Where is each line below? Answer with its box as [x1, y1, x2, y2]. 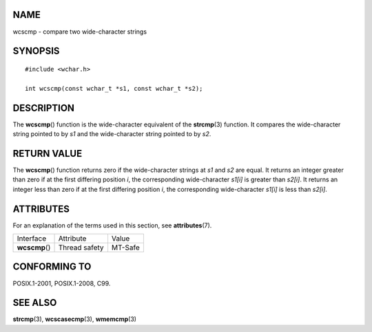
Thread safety [58, 243, 104, 252]
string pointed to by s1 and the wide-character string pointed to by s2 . [12, 130, 211, 137]
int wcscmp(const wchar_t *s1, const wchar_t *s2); [25, 85, 203, 92]
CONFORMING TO [12, 261, 92, 273]
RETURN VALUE [12, 148, 83, 159]
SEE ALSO [12, 297, 57, 309]
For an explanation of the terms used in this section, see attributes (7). [12, 221, 212, 230]
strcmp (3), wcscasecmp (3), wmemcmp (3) [12, 315, 137, 323]
